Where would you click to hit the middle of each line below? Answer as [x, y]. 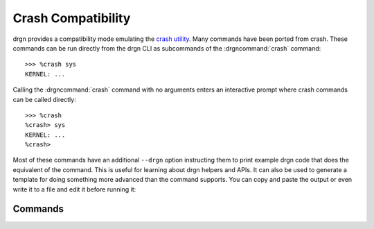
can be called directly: [44, 99]
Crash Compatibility [72, 18]
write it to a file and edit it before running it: [74, 189]
